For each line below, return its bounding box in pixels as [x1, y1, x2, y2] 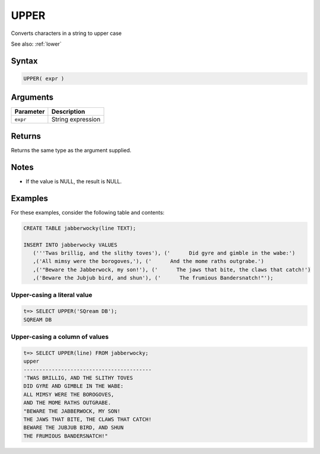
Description [51, 107, 85, 116]
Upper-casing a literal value [11, 291, 92, 299]
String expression [51, 116, 101, 124]
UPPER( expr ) [23, 75, 65, 82]
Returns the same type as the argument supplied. [11, 146, 132, 154]
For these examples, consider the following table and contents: [11, 209, 165, 216]
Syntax [11, 56, 38, 66]
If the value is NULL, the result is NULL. [25, 178, 122, 185]
